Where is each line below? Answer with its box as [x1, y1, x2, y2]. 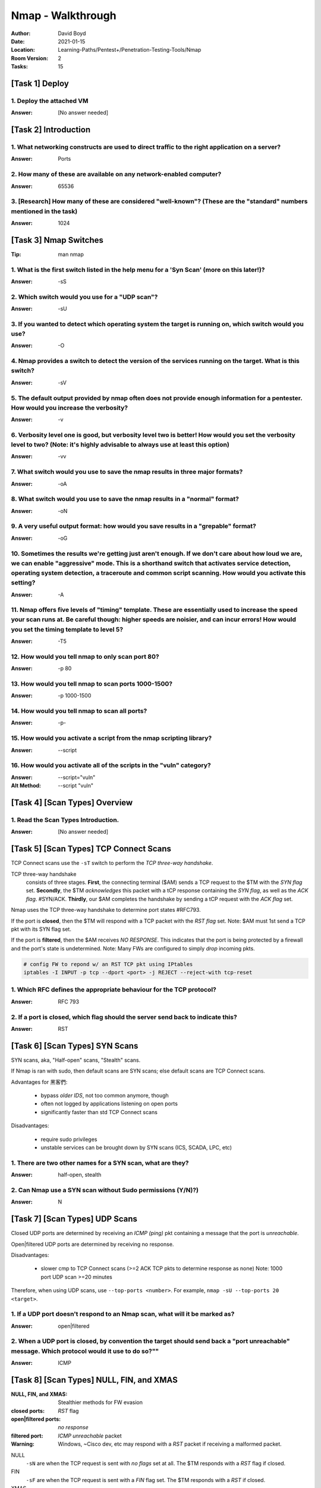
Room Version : [11, 54, 49, 62]
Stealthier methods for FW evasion [58, 1399, 143, 1406]
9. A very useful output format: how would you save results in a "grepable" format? [11, 522, 257, 530]
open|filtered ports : [11, 1415, 61, 1423]
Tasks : [11, 63, 28, 70]
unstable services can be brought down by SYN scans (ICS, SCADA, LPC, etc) [40, 1143, 232, 1151]
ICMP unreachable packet [58, 1432, 122, 1439]
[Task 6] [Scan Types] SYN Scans [11, 1040, 139, 1051]
